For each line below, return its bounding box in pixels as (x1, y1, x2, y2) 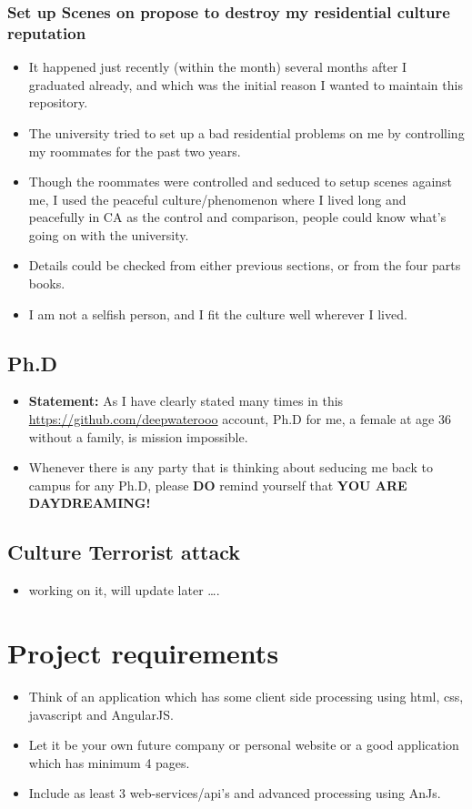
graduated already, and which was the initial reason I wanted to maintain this (28, 75, 463, 94)
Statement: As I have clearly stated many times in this (28, 391, 344, 410)
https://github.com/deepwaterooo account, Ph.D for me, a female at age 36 (28, 410, 451, 429)
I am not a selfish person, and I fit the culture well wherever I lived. (28, 304, 407, 323)
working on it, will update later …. (28, 581, 220, 600)
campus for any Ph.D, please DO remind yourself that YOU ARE (28, 475, 407, 494)
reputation (7, 21, 86, 44)
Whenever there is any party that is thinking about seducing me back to (28, 458, 433, 477)
